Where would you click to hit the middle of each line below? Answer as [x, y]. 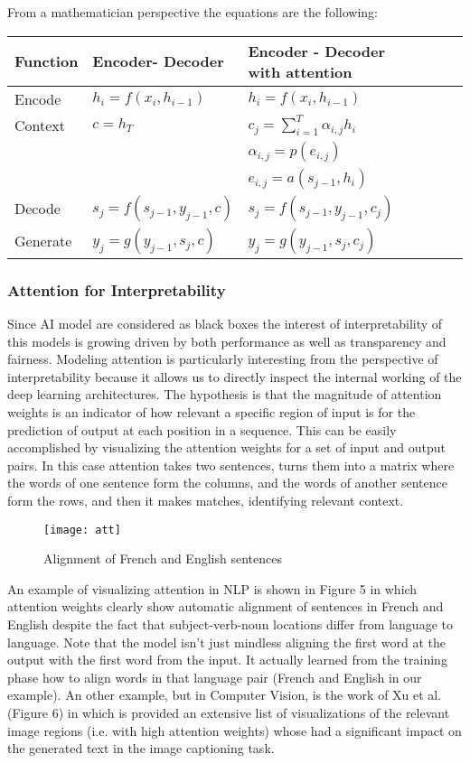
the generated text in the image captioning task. [141, 748]
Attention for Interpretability [117, 289]
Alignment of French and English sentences [163, 558]
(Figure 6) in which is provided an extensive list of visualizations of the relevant [229, 712]
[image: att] [82, 530]
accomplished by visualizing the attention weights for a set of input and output [226, 447]
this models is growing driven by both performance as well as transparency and [227, 341]
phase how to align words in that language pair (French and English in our [215, 677]
